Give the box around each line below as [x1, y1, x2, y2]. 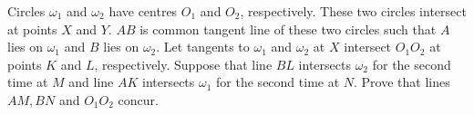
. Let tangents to [156, 37, 250, 56]
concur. [118, 90, 159, 109]
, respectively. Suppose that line [94, 54, 273, 73]
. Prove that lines [354, 72, 450, 91]
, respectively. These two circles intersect [240, 2, 467, 20]
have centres [108, 2, 178, 20]
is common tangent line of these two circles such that [139, 19, 437, 38]
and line [68, 72, 114, 91]
